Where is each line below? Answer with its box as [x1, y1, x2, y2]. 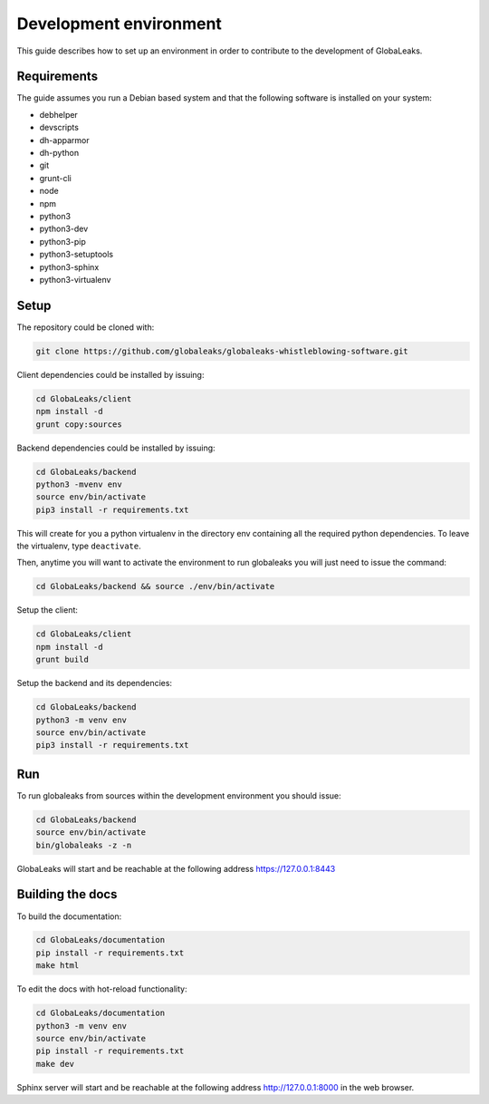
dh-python [39, 148, 80, 159]
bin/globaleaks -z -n [35, 839, 132, 850]
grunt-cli [39, 172, 72, 183]
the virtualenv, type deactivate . [16, 540, 142, 552]
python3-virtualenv [39, 274, 111, 285]
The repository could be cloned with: [16, 322, 155, 333]
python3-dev [39, 223, 89, 235]
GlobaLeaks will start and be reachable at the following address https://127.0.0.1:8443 [16, 863, 336, 874]
